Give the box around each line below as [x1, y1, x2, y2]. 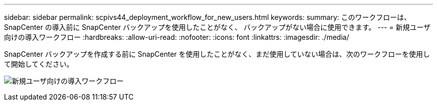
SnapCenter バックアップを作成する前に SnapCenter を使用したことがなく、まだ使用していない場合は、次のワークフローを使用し [4, 50, 430, 58]
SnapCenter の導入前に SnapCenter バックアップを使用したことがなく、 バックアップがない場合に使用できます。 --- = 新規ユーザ [4, 23, 431, 31]
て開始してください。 [4, 60, 74, 68]
